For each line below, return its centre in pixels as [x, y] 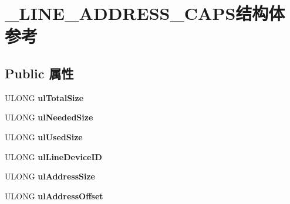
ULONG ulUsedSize [44, 136]
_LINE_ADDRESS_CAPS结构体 [145, 13]
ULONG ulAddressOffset [54, 196]
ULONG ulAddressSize [50, 176]
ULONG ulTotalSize [44, 97]
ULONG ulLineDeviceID [53, 156]
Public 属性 [39, 73]
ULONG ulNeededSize [49, 117]
